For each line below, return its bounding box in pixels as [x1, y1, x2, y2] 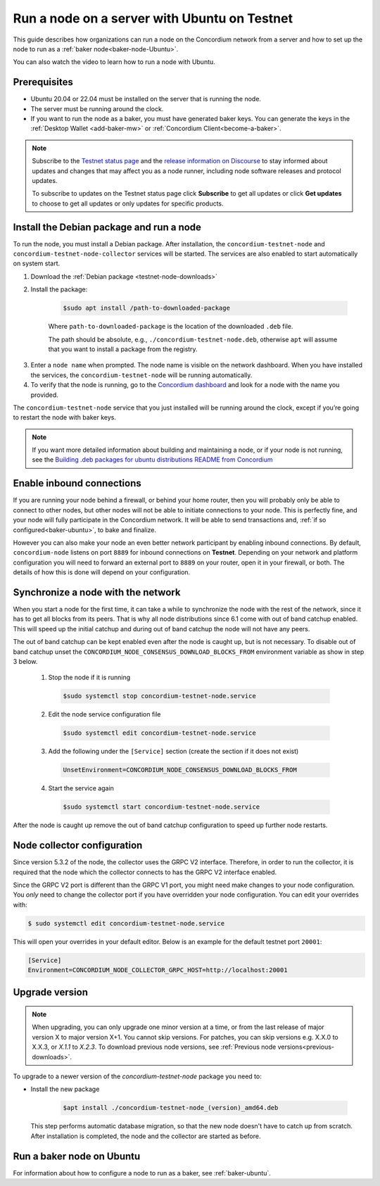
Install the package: [30, 285, 88, 294]
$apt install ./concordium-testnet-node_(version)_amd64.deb [63, 1104, 279, 1112]
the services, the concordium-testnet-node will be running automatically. [30, 370, 253, 379]
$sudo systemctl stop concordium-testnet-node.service [63, 692, 256, 700]
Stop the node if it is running [48, 673, 131, 682]
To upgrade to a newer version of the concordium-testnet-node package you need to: [13, 1072, 262, 1080]
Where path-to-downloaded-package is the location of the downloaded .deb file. [48, 322, 293, 331]
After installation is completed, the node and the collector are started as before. [30, 1132, 261, 1140]
